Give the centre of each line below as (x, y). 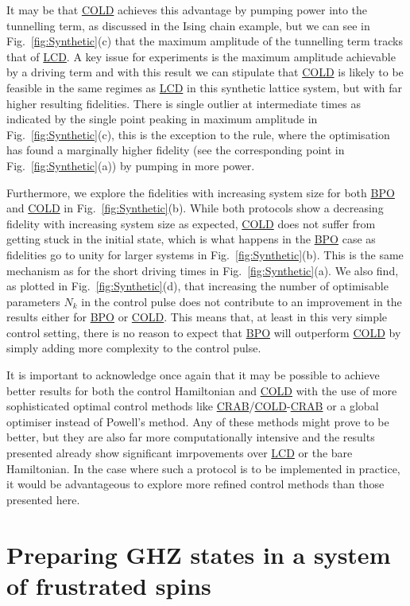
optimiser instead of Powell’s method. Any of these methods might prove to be (198, 421)
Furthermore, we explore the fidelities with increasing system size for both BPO (201, 192)
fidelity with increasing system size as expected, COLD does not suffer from (191, 223)
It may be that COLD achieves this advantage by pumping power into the (187, 10)
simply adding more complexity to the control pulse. (134, 348)
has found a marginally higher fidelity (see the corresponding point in (176, 150)
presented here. (43, 499)
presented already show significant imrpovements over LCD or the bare (180, 453)
